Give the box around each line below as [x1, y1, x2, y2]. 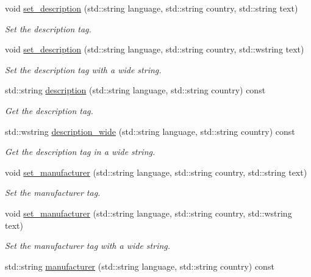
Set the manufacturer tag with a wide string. [5, 239, 171, 252]
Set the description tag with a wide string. [5, 63, 162, 76]
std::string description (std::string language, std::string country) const [5, 84, 266, 96]
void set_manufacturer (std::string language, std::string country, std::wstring [5, 206, 292, 219]
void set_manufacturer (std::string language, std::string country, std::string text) [5, 165, 307, 178]
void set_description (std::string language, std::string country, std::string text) [5, 2, 298, 14]
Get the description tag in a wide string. [5, 145, 155, 158]
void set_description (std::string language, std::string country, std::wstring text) [5, 43, 304, 56]
